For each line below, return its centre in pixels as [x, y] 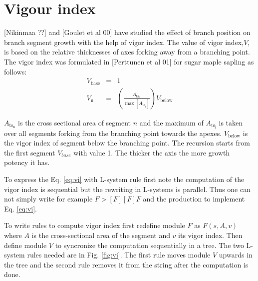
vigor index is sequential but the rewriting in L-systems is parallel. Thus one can [127, 189]
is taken [231, 122]
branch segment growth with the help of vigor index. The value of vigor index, [124, 42]
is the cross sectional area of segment [75, 122]
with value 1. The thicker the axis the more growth [152, 152]
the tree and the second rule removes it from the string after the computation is [126, 264]
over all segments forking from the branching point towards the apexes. [113, 133]
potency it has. [27, 162]
